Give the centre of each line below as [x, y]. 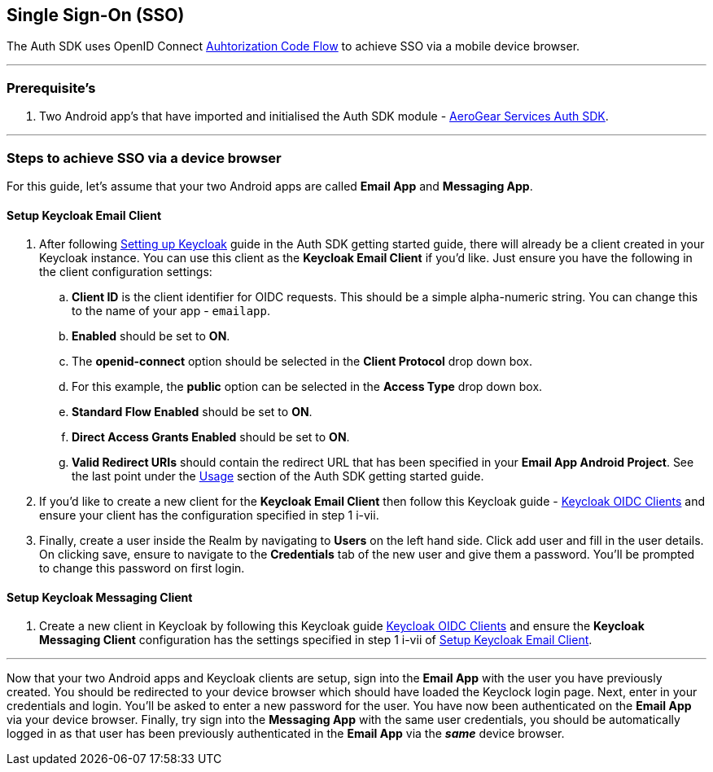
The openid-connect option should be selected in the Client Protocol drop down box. [302, 362]
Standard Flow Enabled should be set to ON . [192, 412]
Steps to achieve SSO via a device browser [144, 158]
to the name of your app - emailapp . [171, 311]
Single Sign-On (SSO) [96, 15]
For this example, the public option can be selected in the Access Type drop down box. [307, 387]
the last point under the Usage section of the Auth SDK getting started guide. [278, 476]
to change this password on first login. [142, 568]
